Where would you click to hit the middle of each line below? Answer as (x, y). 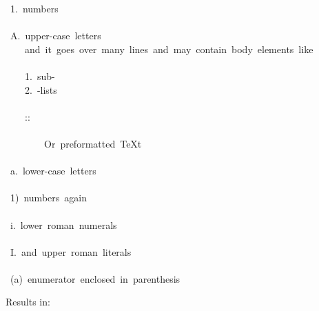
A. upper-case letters (55, 36)
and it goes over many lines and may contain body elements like (169, 49)
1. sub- (40, 76)
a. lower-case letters (53, 171)
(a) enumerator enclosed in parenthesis (95, 278)
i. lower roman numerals (63, 224)
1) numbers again (48, 198)
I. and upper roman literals (71, 251)
